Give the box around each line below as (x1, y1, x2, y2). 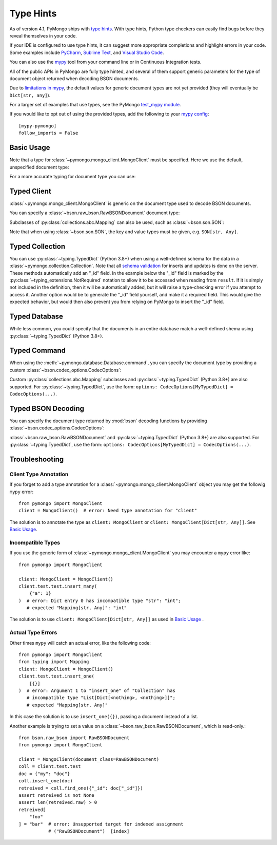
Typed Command (9, 346, 66, 355)
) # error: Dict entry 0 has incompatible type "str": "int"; (18, 597, 181, 604)
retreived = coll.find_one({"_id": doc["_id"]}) (18, 785, 143, 791)
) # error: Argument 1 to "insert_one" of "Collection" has (18, 687, 175, 693)
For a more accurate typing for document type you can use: (9, 173, 136, 179)
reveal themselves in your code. (9, 32, 77, 39)
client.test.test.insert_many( (18, 583, 97, 589)
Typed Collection (9, 242, 66, 251)
